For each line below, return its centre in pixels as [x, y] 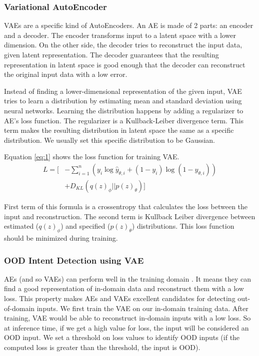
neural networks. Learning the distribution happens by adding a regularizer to [124, 110]
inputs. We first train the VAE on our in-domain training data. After [142, 308]
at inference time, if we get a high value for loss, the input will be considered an [126, 327]
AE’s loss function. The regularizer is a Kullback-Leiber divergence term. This [124, 120]
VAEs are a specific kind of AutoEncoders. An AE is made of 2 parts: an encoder [129, 25]
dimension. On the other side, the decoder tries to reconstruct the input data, [123, 45]
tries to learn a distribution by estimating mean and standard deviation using [123, 101]
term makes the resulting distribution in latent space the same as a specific [119, 130]
